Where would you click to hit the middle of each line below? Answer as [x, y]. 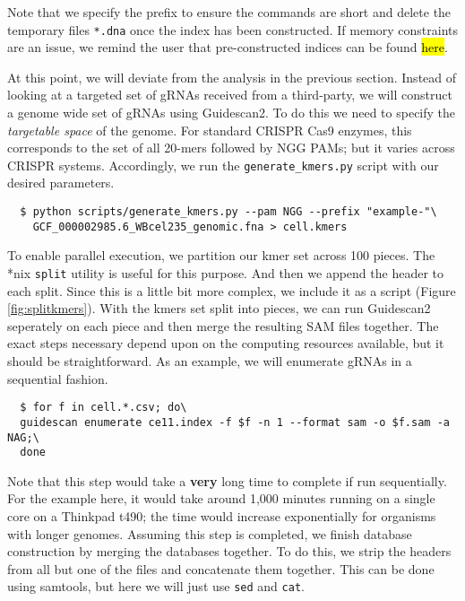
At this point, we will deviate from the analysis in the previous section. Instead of [232, 77]
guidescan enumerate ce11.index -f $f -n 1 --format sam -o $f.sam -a [235, 422]
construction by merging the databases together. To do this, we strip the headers [229, 551]
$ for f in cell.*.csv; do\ [103, 408]
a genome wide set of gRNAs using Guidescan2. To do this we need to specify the [232, 113]
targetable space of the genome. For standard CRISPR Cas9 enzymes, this [210, 130]
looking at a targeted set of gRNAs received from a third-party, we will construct [230, 95]
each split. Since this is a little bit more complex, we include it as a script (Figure [232, 290]
